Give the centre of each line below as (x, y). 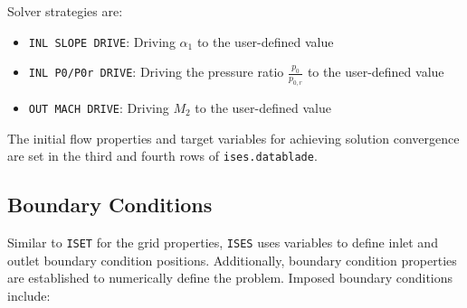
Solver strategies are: (65, 11)
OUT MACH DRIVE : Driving (99, 108)
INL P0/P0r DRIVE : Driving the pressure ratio (156, 72)
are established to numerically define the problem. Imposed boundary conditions (230, 278)
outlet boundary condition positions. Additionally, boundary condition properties (232, 260)
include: (29, 295)
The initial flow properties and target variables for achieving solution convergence (233, 138)
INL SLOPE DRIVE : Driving (102, 41)
